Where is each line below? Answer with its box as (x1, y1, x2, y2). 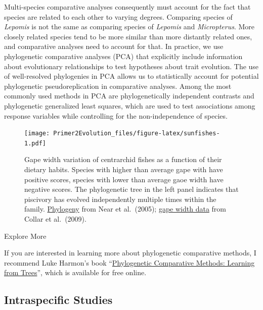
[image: (24, 130, 50, 137)
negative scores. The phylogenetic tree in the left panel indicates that (24, 184, 239, 194)
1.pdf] (24, 139, 46, 147)
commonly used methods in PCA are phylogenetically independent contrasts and (4, 90, 254, 101)
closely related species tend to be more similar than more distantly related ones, (4, 31, 252, 41)
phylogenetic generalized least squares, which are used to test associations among (4, 100, 255, 111)
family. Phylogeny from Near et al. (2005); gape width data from (24, 203, 226, 214)
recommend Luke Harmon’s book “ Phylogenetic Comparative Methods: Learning (4, 257, 255, 268)
